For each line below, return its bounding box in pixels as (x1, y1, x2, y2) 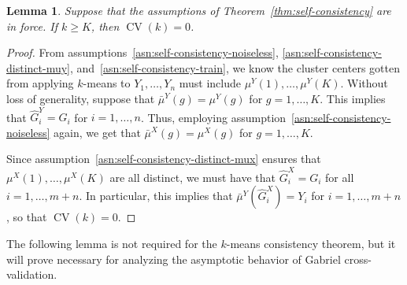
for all (325, 168, 354, 185)
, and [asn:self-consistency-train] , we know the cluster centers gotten (69, 59, 400, 76)
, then (91, 17, 120, 34)
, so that (6, 209, 47, 225)
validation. (6, 266, 57, 283)
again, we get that (54, 124, 141, 140)
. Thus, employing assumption (140, 109, 287, 125)
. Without (340, 75, 388, 91)
